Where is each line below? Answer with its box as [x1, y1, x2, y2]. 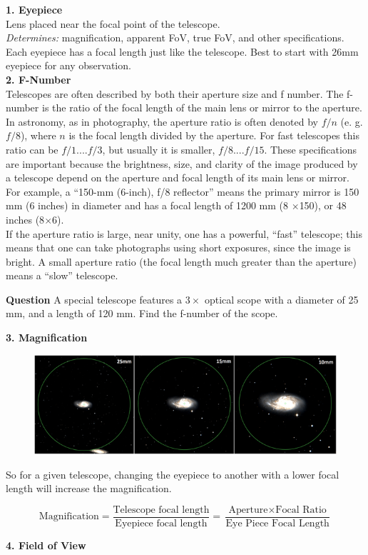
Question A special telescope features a [6, 291, 183, 306]
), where [20, 128, 56, 143]
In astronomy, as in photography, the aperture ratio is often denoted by [6, 114, 318, 129]
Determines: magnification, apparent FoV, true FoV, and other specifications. [6, 30, 344, 45]
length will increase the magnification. [6, 481, 172, 496]
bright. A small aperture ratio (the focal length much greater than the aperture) [6, 254, 357, 269]
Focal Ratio [275, 504, 327, 515]
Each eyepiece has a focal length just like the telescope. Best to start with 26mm [6, 44, 359, 59]
